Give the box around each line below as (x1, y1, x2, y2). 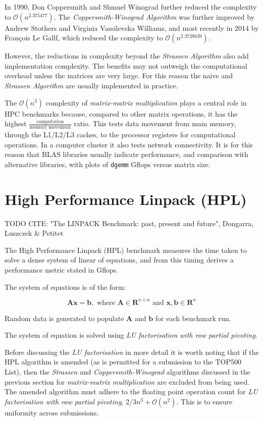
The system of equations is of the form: (5, 281, 126, 292)
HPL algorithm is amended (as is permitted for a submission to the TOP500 (5, 356, 241, 367)
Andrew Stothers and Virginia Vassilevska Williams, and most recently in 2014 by (5, 22, 259, 33)
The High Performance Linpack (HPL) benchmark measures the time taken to (5, 244, 247, 255)
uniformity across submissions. (5, 407, 99, 417)
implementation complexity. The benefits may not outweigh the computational (5, 60, 247, 71)
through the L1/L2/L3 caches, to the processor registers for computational (5, 129, 236, 139)
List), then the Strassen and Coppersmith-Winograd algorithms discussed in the (5, 366, 250, 377)
